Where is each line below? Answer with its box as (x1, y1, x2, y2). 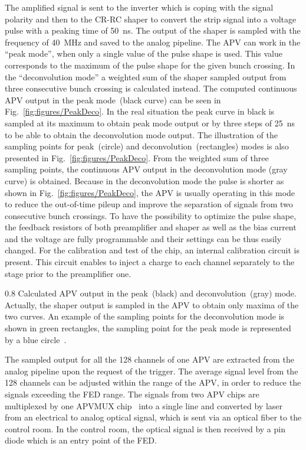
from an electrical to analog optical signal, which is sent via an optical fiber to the (5, 411, 302, 423)
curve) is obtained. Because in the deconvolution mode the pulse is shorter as (5, 174, 284, 187)
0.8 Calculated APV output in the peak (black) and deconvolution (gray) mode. (5, 287, 297, 299)
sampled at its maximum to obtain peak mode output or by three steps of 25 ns (5, 116, 295, 129)
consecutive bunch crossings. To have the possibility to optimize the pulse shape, (5, 209, 297, 221)
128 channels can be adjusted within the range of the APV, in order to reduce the (5, 376, 301, 389)
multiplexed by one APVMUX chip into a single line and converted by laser (5, 399, 282, 412)
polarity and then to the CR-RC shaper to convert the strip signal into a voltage (5, 12, 297, 25)
